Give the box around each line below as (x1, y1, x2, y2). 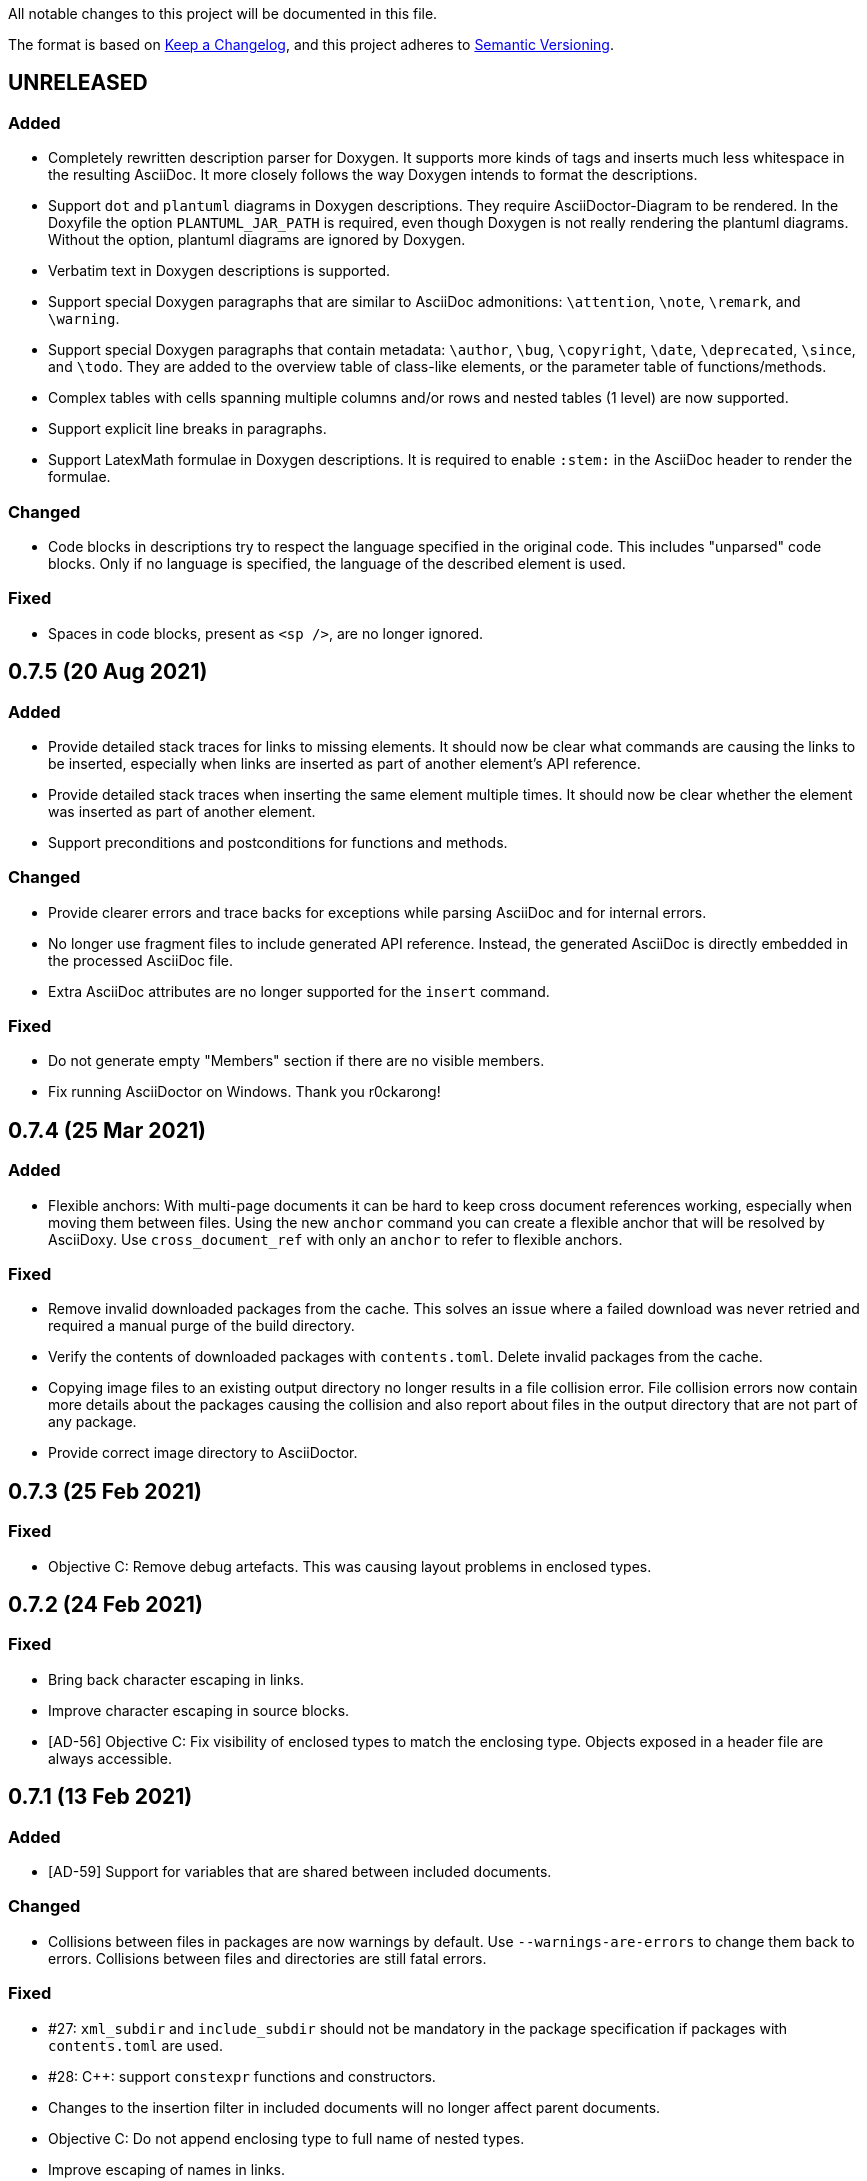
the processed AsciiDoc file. (48, 951, 233, 969)
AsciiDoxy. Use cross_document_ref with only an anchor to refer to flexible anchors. (48, 1230, 623, 1248)
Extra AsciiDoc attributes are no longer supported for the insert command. (48, 982, 550, 1000)
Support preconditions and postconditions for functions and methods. (48, 833, 508, 851)
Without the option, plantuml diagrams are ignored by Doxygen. (48, 231, 466, 249)
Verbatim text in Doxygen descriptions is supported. (48, 262, 391, 280)
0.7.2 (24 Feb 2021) (8, 1592, 203, 1618)
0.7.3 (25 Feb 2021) (8, 1478, 202, 1504)
